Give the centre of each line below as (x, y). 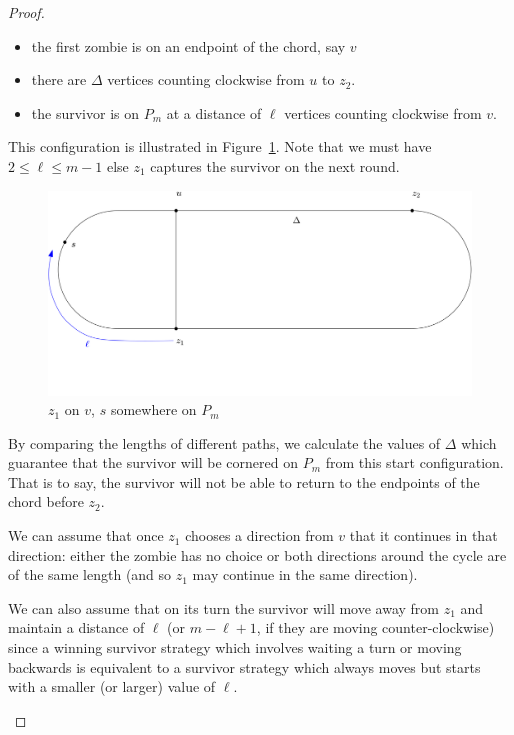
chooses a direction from (259, 535)
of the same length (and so (90, 574)
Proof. (26, 12)
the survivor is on (85, 112)
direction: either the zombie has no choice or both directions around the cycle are (257, 554)
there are (59, 79)
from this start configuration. (414, 462)
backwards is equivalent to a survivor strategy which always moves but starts (244, 666)
